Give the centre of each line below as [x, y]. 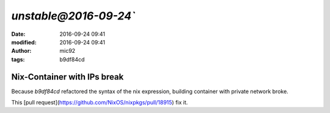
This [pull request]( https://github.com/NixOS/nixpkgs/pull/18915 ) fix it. [100, 103]
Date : [18, 34]
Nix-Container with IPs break [68, 77]
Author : [21, 51]
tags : [18, 59]
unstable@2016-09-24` [73, 16]
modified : [24, 42]
